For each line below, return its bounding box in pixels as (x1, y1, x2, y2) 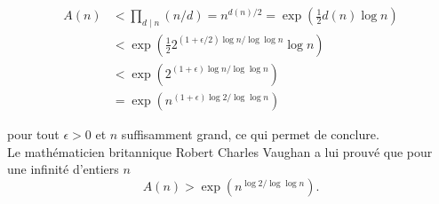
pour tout (7, 124, 60, 143)
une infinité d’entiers (7, 160, 119, 178)
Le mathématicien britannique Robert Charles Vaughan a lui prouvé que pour (7, 142, 433, 161)
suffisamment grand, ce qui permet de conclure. (121, 124, 379, 143)
